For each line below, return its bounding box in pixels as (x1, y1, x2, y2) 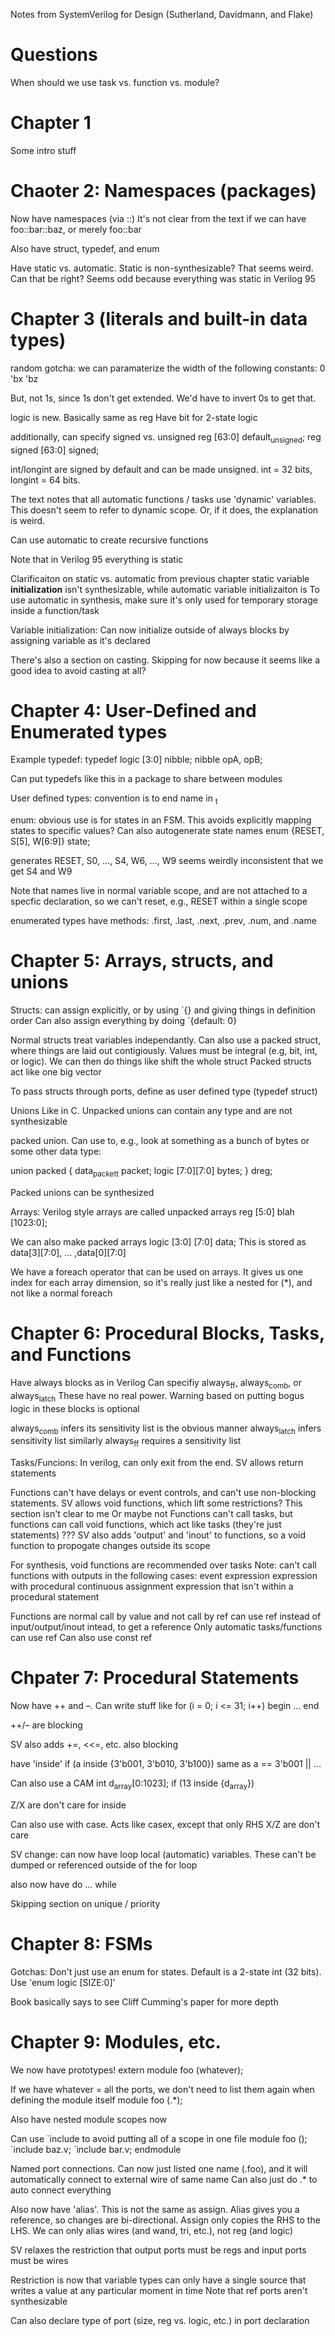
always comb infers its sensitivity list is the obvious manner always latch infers (10, 1422, 322, 1436)
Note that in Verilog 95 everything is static (10, 553, 184, 565)
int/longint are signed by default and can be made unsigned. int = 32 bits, (10, 463, 313, 475)
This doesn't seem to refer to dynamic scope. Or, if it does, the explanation (10, 504, 319, 516)
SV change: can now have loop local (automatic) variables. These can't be (10, 1848, 317, 1860)
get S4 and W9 (10, 865, 73, 878)
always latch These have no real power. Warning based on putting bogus (10, 1389, 305, 1404)
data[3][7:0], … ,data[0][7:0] (10, 1247, 127, 1259)
